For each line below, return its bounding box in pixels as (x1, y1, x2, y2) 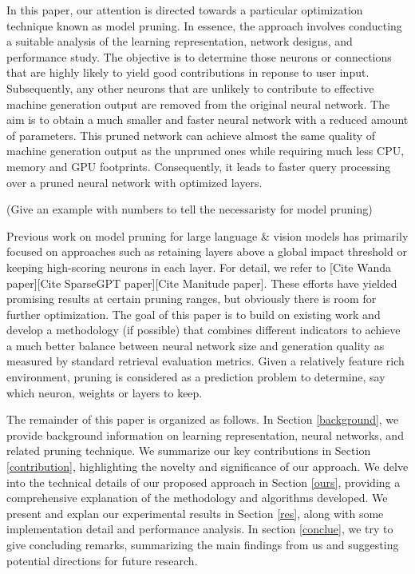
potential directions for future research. (6, 552, 198, 568)
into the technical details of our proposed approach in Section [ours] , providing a (6, 473, 401, 490)
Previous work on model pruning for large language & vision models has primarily (6, 227, 409, 244)
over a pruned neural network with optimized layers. (6, 173, 263, 190)
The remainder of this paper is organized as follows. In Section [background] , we (6, 411, 399, 428)
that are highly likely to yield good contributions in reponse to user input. (6, 64, 370, 81)
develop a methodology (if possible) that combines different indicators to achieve (6, 321, 401, 338)
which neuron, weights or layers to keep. (6, 384, 203, 401)
